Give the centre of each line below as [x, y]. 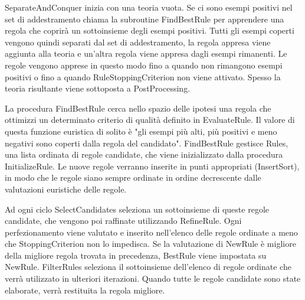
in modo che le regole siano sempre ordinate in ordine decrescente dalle [133, 177]
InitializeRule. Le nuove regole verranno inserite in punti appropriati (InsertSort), [152, 166]
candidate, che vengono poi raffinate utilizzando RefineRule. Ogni [123, 221]
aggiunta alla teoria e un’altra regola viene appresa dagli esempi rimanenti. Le [146, 53]
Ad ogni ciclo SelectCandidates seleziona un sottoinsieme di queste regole [137, 209]
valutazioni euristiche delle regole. [66, 189]
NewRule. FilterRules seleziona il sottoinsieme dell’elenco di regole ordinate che [148, 267]
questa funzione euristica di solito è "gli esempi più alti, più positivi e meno [141, 131]
